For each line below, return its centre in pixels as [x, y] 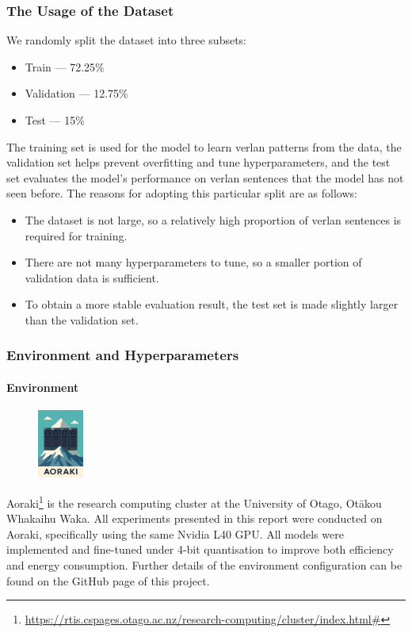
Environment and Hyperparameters [123, 355]
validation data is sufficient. [92, 277]
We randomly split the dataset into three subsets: [127, 40]
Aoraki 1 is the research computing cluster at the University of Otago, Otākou [194, 501]
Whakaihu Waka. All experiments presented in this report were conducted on [195, 518]
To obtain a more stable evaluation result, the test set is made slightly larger [212, 304]
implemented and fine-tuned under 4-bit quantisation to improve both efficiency [200, 549]
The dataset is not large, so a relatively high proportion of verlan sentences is [213, 219]
